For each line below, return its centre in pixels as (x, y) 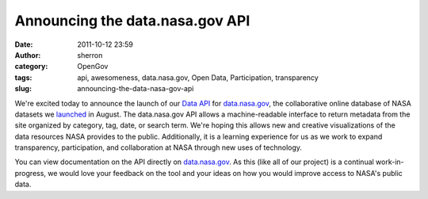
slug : (23, 89)
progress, (31, 173)
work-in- (390, 162)
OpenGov (93, 67)
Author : (28, 55)
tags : (23, 77)
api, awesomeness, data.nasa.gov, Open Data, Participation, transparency (198, 77)
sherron (90, 55)
